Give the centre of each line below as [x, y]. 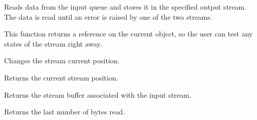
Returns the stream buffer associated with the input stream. [98, 94]
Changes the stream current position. [62, 61]
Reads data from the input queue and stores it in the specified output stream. [125, 7]
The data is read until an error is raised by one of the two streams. [108, 16]
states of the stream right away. [53, 43]
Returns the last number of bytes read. [65, 112]
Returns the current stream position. [61, 77]
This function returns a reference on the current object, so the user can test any [128, 34]
